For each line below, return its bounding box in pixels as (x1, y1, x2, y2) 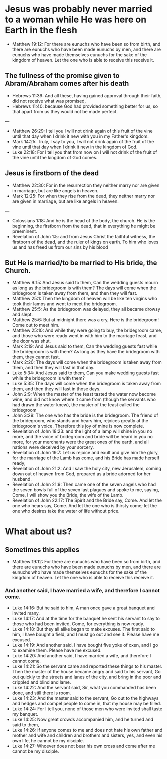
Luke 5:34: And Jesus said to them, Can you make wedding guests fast (12, 370, 159, 376)
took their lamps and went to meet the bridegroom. (12, 301, 117, 307)
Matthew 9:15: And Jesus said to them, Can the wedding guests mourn (12, 280, 158, 286)
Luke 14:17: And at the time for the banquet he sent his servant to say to (12, 615, 160, 621)
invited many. (12, 610, 40, 616)
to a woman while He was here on (5, 14, 147, 25)
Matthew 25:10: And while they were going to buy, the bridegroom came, (12, 327, 162, 333)
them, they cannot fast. (12, 354, 60, 360)
